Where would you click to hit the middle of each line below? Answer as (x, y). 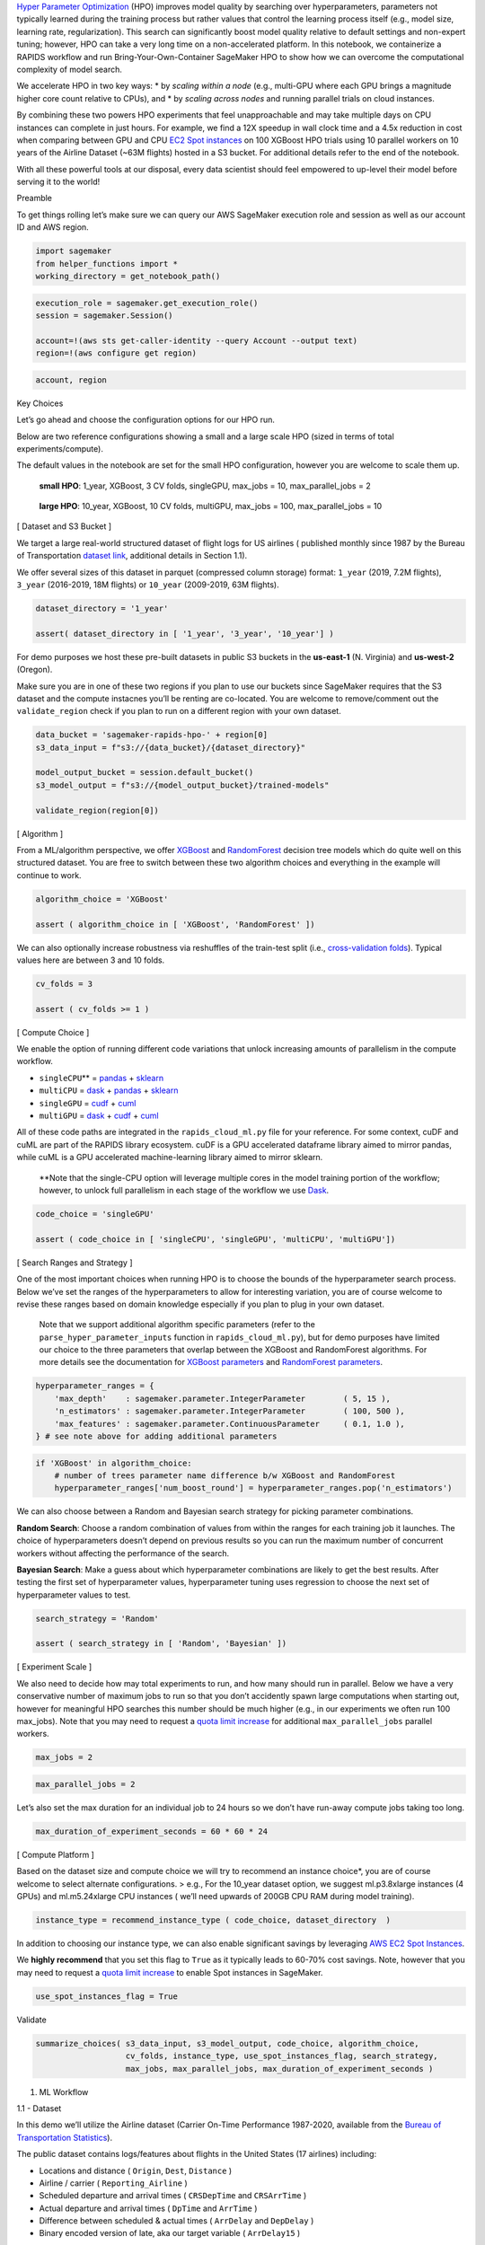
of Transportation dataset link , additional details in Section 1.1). (132, 556)
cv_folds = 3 (64, 984)
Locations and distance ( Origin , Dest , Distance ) (136, 2170)
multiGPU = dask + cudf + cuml (99, 1116)
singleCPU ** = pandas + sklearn (101, 1078)
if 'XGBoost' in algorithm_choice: (114, 1463)
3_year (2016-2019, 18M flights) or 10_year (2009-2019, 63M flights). (148, 585)
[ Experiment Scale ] (54, 1667)
